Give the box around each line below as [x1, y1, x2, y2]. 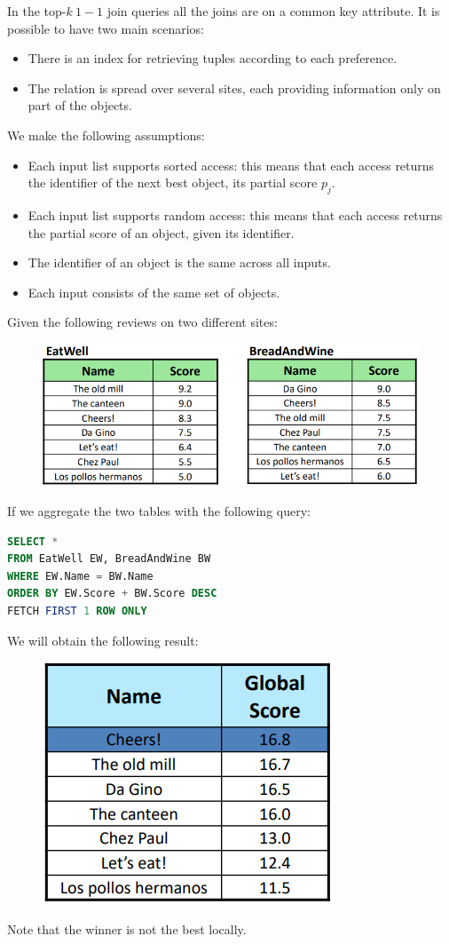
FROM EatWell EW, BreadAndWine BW [7, 552, 211, 566]
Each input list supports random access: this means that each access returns [28, 205, 443, 224]
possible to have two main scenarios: [7, 19, 204, 37]
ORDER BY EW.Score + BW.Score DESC [7, 587, 217, 600]
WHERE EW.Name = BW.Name [7, 569, 154, 583]
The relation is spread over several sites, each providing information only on [28, 78, 441, 97]
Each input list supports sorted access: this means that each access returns [28, 155, 435, 174]
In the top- [7, 2, 67, 20]
